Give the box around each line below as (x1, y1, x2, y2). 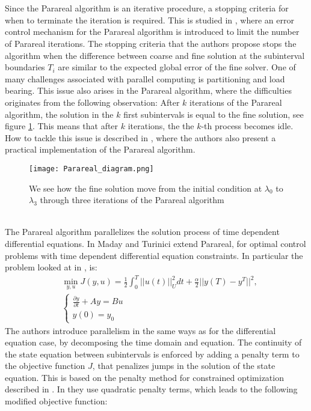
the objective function (5, 359, 85, 372)
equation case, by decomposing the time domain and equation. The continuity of (5, 336, 302, 349)
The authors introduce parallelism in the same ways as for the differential (5, 324, 276, 336)
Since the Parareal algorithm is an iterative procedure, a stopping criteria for (5, 2, 289, 14)
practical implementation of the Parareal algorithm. (5, 143, 196, 156)
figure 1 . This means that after (5, 120, 119, 132)
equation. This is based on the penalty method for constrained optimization (5, 371, 284, 383)
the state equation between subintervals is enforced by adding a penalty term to (5, 347, 300, 360)
